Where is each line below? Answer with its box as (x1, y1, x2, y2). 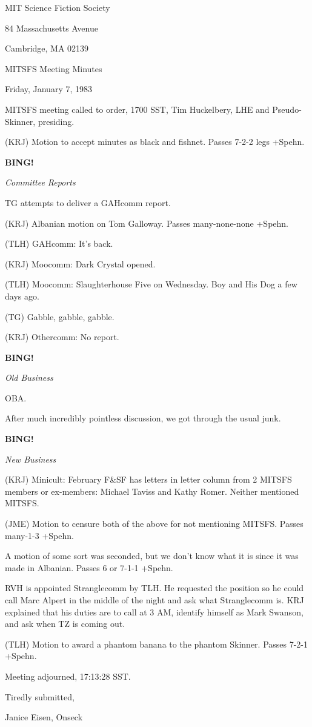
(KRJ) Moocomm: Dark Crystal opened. (5, 257, 156, 270)
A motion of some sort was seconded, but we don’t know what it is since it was (5, 549, 299, 562)
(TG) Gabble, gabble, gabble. (5, 310, 115, 323)
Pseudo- (272, 102, 302, 115)
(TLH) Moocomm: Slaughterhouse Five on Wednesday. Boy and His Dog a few (5, 278, 297, 290)
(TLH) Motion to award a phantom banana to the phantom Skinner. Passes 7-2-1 (5, 637, 308, 650)
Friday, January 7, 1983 (5, 82, 93, 95)
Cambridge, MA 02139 (5, 42, 89, 55)
